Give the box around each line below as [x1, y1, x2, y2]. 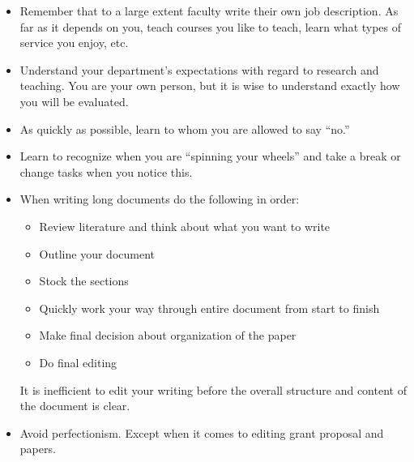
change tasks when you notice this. [19, 163, 193, 180]
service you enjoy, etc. [19, 34, 129, 51]
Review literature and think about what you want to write [39, 217, 331, 234]
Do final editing [39, 353, 117, 370]
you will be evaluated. [19, 92, 129, 109]
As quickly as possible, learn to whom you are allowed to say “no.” [19, 120, 350, 137]
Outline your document [39, 245, 155, 262]
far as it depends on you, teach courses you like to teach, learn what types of [19, 18, 402, 35]
